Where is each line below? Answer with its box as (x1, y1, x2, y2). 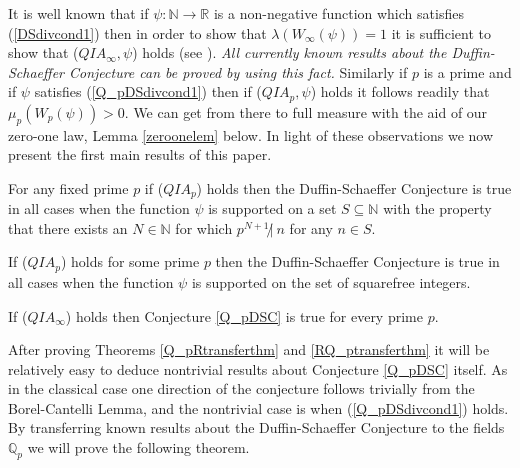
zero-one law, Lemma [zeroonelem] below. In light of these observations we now (8, 124, 494, 145)
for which (175, 217, 233, 238)
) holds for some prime (60, 251, 200, 272)
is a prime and (423, 61, 512, 82)
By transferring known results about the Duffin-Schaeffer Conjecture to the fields (8, 417, 505, 438)
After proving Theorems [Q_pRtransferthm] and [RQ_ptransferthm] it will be (8, 339, 490, 360)
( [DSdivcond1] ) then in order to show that (8, 22, 267, 43)
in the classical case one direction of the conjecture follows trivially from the (8, 378, 475, 399)
